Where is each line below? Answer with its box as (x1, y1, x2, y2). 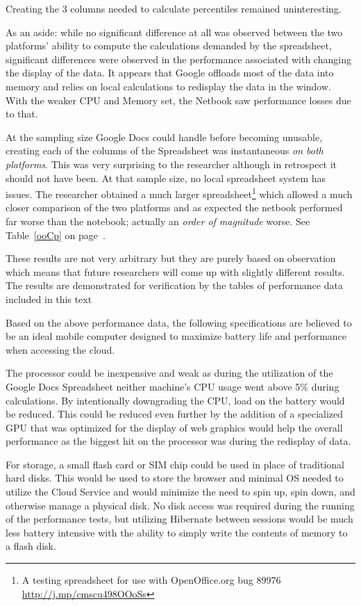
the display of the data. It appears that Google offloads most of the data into (6, 65, 334, 80)
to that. (6, 106, 38, 121)
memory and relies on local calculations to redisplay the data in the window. (6, 79, 331, 93)
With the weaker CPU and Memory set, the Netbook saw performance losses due (6, 92, 351, 107)
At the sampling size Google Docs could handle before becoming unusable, (6, 129, 323, 144)
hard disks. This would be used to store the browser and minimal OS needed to (6, 470, 344, 485)
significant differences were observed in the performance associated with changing (6, 51, 351, 66)
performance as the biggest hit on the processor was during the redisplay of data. (6, 434, 351, 448)
